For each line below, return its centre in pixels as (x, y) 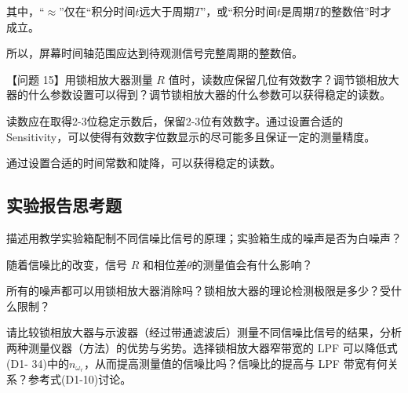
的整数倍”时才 (356, 11)
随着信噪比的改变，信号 (67, 264)
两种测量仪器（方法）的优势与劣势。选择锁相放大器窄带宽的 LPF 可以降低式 (202, 347)
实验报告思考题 (64, 205)
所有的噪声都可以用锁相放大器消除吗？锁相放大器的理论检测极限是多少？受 (199, 291)
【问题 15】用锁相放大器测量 (80, 79)
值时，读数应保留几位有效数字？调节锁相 (273, 79)
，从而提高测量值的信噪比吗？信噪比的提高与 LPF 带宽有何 (235, 363)
